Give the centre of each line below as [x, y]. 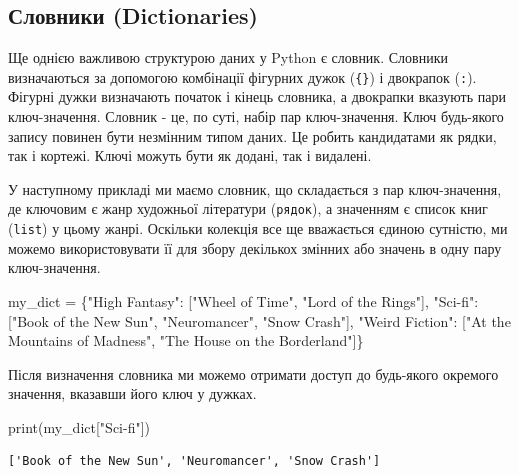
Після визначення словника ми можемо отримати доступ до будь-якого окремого [253, 373]
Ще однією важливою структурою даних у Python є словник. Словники [228, 57]
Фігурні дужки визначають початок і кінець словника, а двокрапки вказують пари [257, 96]
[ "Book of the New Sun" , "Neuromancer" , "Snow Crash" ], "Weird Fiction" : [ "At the [259, 320]
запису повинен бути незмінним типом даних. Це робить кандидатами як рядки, [252, 135]
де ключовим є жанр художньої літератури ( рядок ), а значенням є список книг [248, 208]
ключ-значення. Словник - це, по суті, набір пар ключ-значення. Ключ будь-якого [256, 116]
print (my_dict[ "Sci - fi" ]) [79, 426]
